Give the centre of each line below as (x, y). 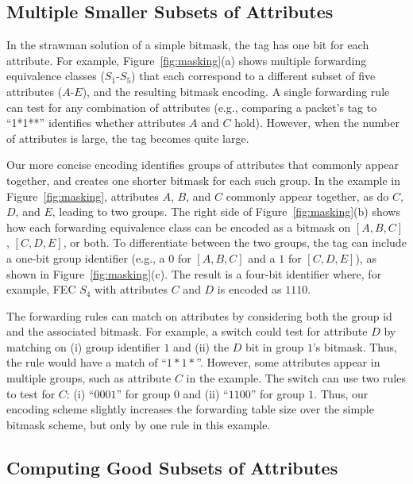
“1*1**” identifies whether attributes (96, 123)
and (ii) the (201, 346)
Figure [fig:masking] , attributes (83, 196)
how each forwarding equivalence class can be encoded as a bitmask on (179, 227)
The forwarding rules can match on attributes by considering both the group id (199, 315)
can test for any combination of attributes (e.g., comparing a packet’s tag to (192, 107)
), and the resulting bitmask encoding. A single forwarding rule (236, 91)
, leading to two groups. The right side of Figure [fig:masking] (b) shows (226, 211)
